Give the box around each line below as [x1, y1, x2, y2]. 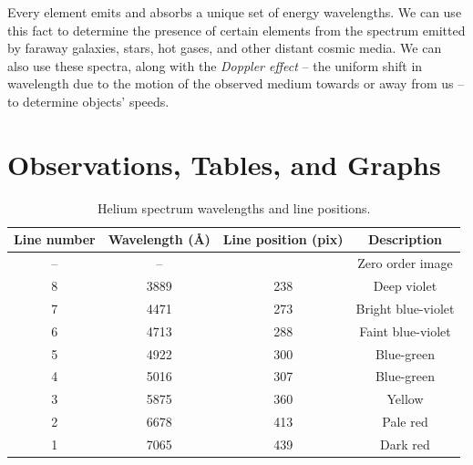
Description [367, 230, 442, 249]
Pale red [382, 412, 428, 431]
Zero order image [357, 253, 453, 273]
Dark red [380, 434, 430, 453]
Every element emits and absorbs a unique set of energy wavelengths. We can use [7, 3, 462, 21]
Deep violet [373, 275, 437, 294]
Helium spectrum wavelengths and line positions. [98, 198, 371, 217]
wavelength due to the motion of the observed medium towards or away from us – [7, 74, 465, 93]
